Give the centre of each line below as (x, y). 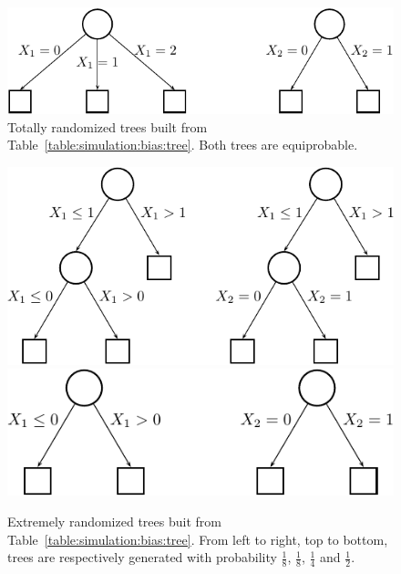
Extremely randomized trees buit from (114, 522)
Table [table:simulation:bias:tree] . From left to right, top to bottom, (198, 539)
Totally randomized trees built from (108, 126)
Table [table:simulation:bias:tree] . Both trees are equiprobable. (183, 145)
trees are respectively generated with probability (142, 557)
